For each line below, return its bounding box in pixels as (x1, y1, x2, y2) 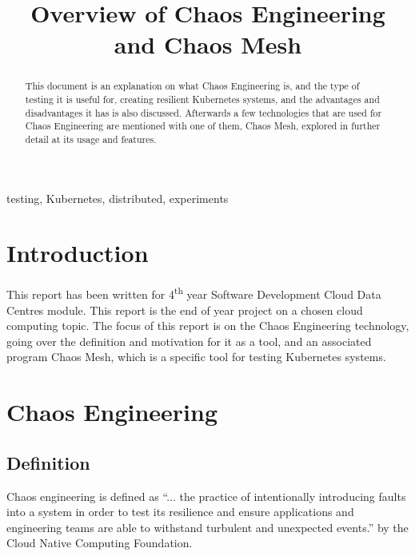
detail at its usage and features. (25, 132, 157, 145)
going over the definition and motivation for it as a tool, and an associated (6, 332, 372, 349)
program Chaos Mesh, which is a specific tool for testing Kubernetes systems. (6, 348, 386, 365)
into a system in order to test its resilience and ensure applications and (6, 503, 354, 520)
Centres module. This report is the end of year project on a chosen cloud (6, 301, 363, 318)
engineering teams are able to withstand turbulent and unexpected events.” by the (6, 518, 409, 535)
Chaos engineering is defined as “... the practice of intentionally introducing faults (6, 487, 406, 504)
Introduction (6, 236, 149, 269)
